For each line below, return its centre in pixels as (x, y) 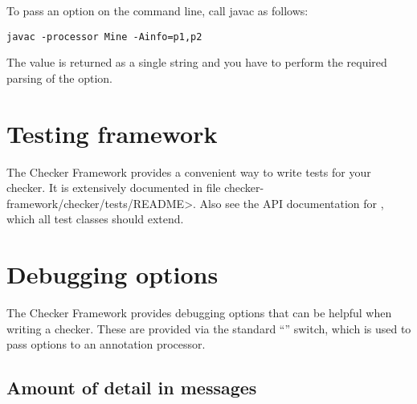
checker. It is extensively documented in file (114, 188)
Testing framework (112, 133)
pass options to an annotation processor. (106, 344)
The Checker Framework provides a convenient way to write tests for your (189, 171)
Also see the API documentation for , (292, 203)
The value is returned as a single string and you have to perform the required (197, 62)
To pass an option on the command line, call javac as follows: (157, 10)
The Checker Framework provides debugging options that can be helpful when (199, 313)
